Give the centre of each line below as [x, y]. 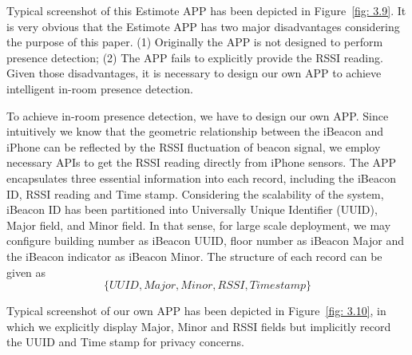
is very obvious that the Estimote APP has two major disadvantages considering [203, 26]
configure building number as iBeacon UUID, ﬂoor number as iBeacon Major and [205, 241]
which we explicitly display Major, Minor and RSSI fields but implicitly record [199, 326]
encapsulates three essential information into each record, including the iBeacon [201, 177]
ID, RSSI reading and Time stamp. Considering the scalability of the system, [195, 193]
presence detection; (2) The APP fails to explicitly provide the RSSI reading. [195, 57]
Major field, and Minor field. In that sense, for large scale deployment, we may [199, 225]
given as [26, 272]
